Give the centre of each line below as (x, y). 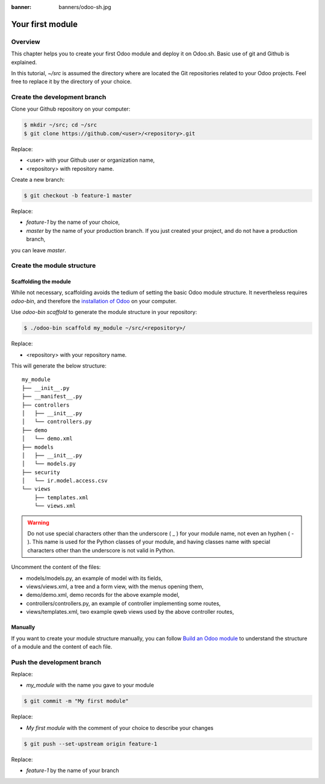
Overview (26, 42)
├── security (41, 472)
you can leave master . (39, 250)
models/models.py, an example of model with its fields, (94, 578)
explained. (24, 62)
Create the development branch (59, 97)
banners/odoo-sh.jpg (85, 7)
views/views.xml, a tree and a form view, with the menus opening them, (115, 586)
